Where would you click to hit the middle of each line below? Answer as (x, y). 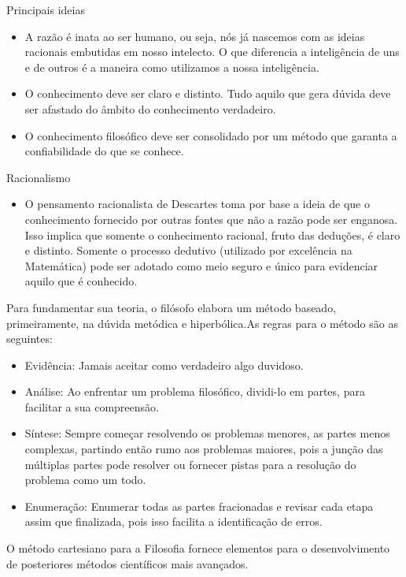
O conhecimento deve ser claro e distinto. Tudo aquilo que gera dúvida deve (208, 93)
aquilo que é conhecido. (81, 281)
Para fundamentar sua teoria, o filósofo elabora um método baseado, (172, 307)
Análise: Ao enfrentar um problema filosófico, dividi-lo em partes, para (195, 391)
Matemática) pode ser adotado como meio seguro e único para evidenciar (201, 265)
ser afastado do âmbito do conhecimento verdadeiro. (150, 108)
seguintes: (30, 339)
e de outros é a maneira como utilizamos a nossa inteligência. (172, 67)
